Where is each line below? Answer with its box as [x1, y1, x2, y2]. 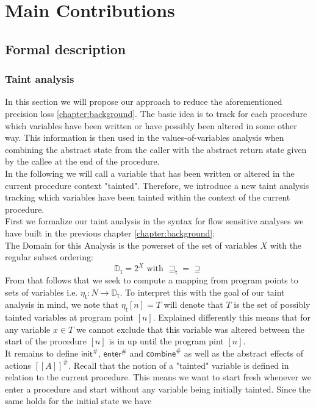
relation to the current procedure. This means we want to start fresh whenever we [5, 371, 311, 383]
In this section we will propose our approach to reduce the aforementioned [5, 95, 282, 108]
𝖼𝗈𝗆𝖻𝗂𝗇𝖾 [146, 349, 176, 358]
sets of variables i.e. [5, 285, 78, 298]
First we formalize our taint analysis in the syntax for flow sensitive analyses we [5, 215, 304, 227]
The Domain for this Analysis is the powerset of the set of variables [5, 238, 257, 251]
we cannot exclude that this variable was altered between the [76, 322, 304, 335]
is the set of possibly [234, 298, 311, 311]
